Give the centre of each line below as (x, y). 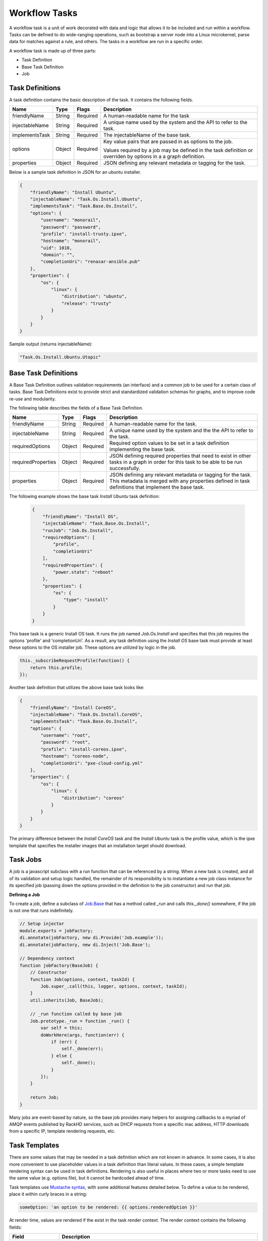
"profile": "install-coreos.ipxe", (84, 749)
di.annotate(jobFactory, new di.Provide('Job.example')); (92, 938)
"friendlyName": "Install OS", (80, 517)
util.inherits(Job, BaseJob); (67, 1000)
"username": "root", (66, 735)
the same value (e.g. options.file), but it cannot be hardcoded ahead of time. (87, 1178)
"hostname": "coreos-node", (75, 756)
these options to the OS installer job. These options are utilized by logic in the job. (93, 647)
